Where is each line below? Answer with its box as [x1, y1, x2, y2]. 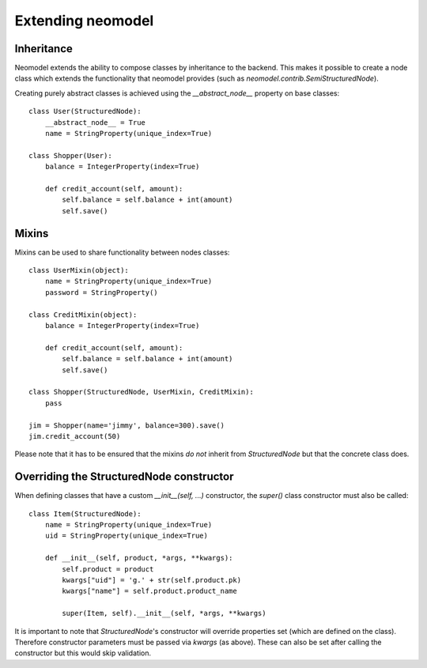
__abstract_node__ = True [44, 118, 146, 126]
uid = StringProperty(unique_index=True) [44, 531, 209, 541]
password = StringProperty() [44, 288, 158, 296]
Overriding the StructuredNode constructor [14, 470, 234, 484]
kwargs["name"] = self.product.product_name [62, 587, 237, 596]
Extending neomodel [14, 12, 154, 29]
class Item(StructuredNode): [28, 509, 142, 518]
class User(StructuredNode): [28, 107, 142, 116]
